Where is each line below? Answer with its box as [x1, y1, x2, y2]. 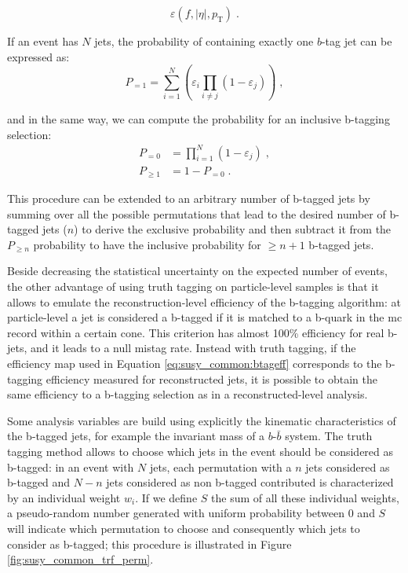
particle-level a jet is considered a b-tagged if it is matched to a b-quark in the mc [7, 309, 403, 325]
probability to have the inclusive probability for [33, 236, 261, 252]
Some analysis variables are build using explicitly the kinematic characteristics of [7, 412, 396, 428]
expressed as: [7, 48, 70, 64]
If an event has [7, 33, 78, 49]
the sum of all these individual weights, [211, 489, 399, 505]
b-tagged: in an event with [7, 458, 134, 475]
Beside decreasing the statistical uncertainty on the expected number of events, [7, 263, 388, 279]
